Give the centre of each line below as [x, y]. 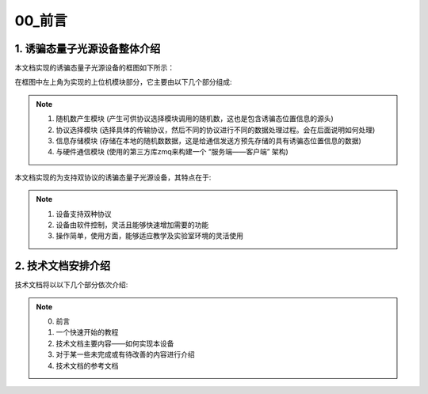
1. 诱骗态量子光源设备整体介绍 [88, 49]
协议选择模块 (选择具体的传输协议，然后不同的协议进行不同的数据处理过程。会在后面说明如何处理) [216, 130]
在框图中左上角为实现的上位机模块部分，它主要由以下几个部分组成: [124, 82]
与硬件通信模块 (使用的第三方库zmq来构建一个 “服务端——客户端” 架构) [172, 152]
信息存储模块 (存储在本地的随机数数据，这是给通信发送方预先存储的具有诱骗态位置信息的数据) [209, 141]
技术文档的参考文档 [87, 366]
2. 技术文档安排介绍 [63, 266]
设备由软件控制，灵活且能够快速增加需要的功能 [132, 225]
